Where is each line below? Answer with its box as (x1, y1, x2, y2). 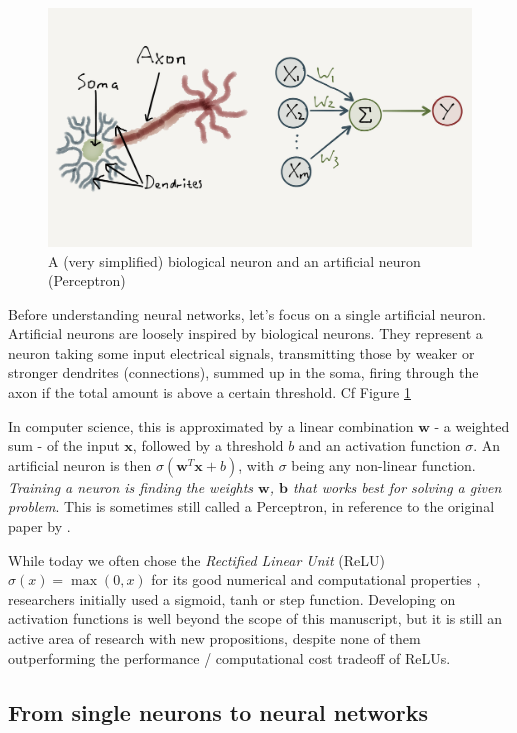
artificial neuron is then (8, 454, 152, 475)
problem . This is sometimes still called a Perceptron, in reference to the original (8, 496, 495, 517)
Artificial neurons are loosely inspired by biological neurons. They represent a (8, 323, 483, 344)
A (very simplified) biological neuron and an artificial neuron (48, 250, 421, 271)
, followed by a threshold (132, 435, 284, 456)
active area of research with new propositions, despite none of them (8, 628, 421, 648)
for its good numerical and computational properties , (151, 569, 481, 590)
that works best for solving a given (293, 476, 502, 497)
